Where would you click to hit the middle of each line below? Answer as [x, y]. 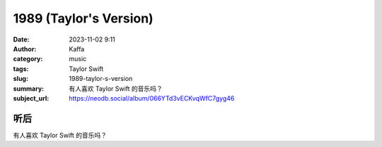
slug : [21, 79]
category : [28, 59]
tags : [21, 69]
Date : [21, 39]
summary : [29, 89]
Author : [25, 49]
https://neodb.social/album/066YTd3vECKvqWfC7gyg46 [152, 98]
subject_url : [31, 98]
